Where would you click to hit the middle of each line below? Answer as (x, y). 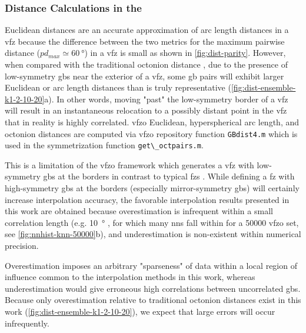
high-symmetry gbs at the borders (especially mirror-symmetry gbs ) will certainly (152, 188)
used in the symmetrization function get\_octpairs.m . (104, 145)
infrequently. (27, 323)
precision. (22, 246)
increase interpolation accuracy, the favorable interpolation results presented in (147, 199)
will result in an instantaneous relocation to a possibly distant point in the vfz (146, 110)
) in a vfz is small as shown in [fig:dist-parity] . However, (185, 53)
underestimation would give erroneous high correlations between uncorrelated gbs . (153, 288)
